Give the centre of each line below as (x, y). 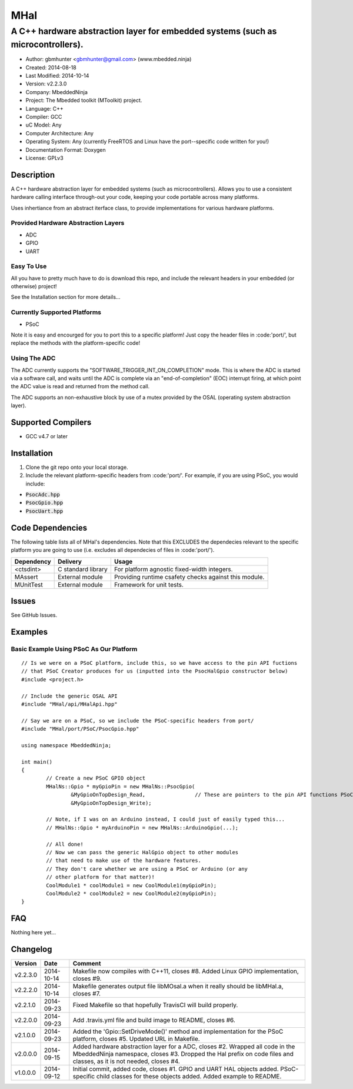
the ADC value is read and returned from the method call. (80, 387)
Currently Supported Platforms (56, 312)
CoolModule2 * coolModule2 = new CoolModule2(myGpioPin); (131, 893)
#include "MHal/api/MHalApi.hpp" (69, 704)
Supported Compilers (51, 422)
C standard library (83, 569)
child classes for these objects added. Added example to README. (189, 1077)
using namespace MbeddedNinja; (66, 745)
